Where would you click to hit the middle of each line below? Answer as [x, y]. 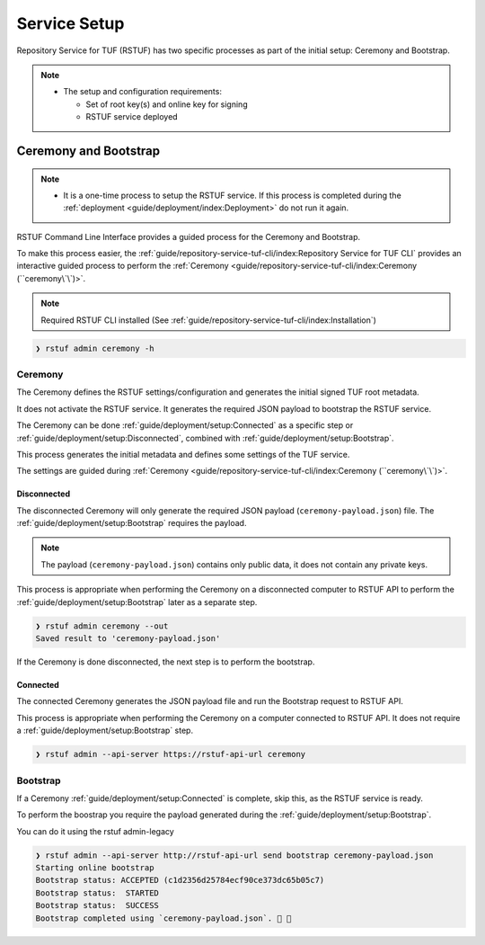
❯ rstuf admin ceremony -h [95, 348]
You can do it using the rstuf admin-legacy [95, 831]
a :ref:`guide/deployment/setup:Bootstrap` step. [105, 731]
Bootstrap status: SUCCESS [97, 905]
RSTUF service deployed [132, 117]
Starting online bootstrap [95, 868]
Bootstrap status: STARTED [97, 893]
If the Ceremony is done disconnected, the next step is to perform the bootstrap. [166, 662]
